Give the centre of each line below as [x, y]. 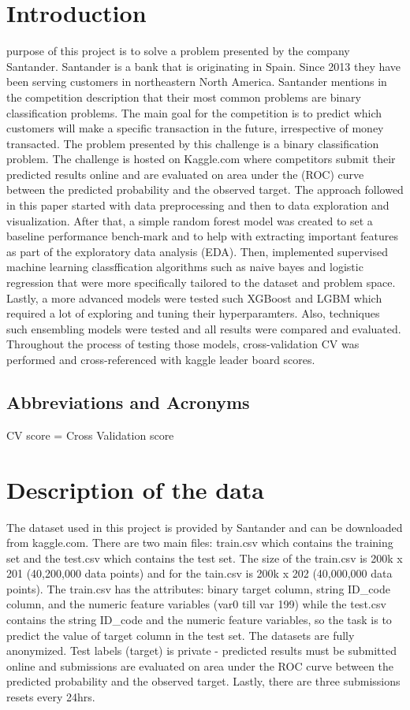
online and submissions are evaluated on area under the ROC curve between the [200, 665]
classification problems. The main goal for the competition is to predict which [194, 112]
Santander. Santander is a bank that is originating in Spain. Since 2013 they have [204, 66]
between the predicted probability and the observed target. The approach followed [205, 190]
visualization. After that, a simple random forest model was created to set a [190, 220]
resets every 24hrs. [51, 697]
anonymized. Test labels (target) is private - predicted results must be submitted [201, 651]
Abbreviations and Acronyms [128, 401]
